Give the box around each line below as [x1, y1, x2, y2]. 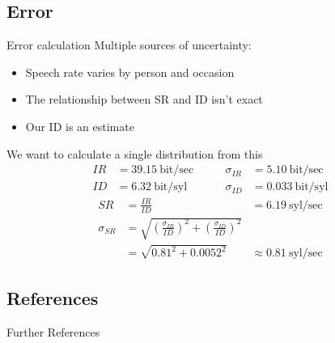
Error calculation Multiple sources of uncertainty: [6, 36, 252, 53]
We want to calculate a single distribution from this [6, 145, 263, 162]
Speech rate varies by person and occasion [25, 63, 235, 80]
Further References [6, 323, 100, 340]
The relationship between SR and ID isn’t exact [25, 91, 263, 108]
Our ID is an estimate [25, 117, 134, 134]
